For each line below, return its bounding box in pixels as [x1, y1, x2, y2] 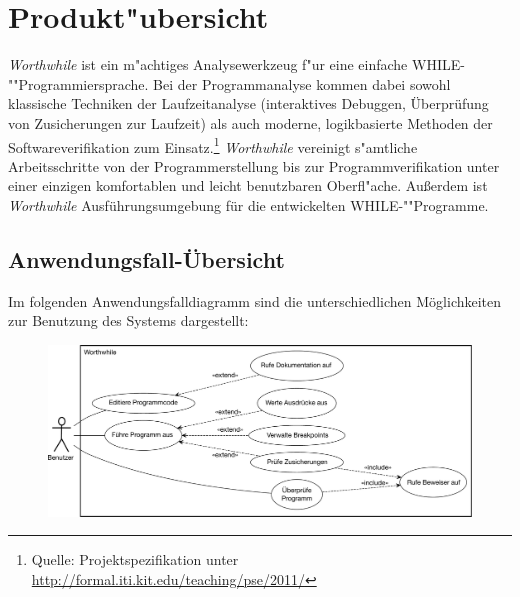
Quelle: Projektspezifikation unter [31, 549, 239, 570]
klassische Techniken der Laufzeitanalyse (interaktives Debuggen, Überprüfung [8, 93, 489, 114]
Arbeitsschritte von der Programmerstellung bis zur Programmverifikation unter [8, 155, 500, 176]
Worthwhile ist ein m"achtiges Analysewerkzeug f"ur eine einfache [8, 54, 408, 75]
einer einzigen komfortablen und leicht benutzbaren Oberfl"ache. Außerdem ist [8, 175, 488, 196]
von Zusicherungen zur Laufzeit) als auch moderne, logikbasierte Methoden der [8, 112, 493, 133]
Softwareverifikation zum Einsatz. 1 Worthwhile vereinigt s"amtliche [8, 133, 418, 157]
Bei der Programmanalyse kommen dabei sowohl [153, 73, 451, 94]
